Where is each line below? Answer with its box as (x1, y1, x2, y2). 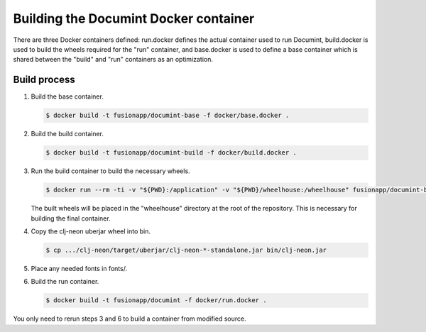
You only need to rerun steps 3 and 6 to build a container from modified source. (13, 314, 246, 323)
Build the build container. (31, 130, 104, 138)
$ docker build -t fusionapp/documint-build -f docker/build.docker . (45, 149, 297, 157)
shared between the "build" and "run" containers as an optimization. (13, 55, 213, 64)
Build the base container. (31, 92, 104, 101)
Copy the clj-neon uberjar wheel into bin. (31, 227, 151, 236)
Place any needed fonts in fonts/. (31, 264, 128, 272)
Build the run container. (31, 277, 99, 286)
